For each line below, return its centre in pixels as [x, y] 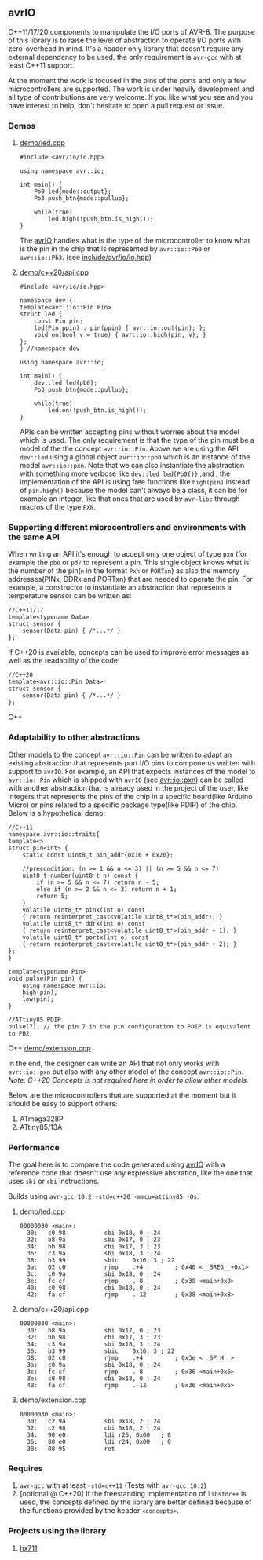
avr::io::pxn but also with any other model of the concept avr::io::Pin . [126, 1072]
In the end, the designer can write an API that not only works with [114, 1063]
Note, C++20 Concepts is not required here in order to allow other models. [128, 1080]
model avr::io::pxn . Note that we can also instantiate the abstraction [132, 466]
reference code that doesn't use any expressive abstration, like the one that [130, 1173]
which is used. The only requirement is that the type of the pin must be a [137, 440]
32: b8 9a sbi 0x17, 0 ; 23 [94, 1240]
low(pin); [38, 999]
